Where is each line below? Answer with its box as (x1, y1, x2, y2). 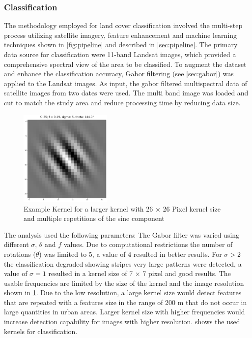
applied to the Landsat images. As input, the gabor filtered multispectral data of (4, 78, 247, 88)
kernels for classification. (4, 326, 78, 336)
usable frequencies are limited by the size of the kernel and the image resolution (4, 277, 244, 288)
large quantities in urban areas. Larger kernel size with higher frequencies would (4, 307, 245, 317)
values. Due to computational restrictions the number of (63, 239, 233, 249)
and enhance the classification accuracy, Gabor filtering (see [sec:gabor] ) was (4, 68, 234, 79)
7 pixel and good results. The (142, 268, 231, 278)
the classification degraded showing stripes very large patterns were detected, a (4, 258, 242, 269)
